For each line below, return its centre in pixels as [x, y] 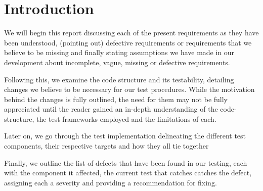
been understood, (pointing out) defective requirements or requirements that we [128, 42]
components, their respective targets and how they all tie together [106, 146]
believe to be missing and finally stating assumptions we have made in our [119, 52]
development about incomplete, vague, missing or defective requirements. [117, 62]
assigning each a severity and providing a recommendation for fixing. [111, 182]
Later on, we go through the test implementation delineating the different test [125, 136]
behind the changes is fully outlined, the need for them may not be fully [116, 99]
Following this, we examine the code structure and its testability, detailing [119, 79]
